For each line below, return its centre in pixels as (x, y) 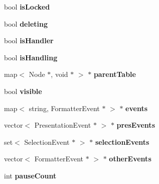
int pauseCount (30, 175)
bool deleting (26, 23)
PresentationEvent (63, 125)
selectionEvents (122, 142)
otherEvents (130, 159)
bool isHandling (31, 57)
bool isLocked (27, 7)
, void (59, 74)
